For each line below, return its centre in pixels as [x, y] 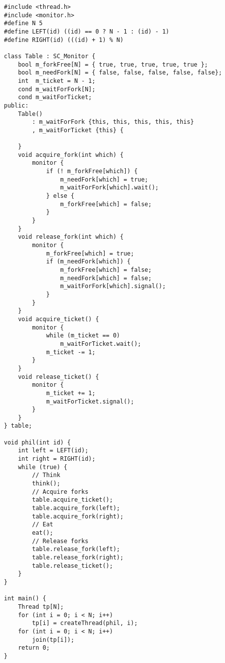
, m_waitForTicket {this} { [78, 130]
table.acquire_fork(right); [78, 516]
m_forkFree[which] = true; [90, 253]
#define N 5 [23, 23]
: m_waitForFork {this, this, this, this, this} [113, 122]
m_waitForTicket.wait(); [101, 344]
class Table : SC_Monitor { [50, 56]
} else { [60, 196]
